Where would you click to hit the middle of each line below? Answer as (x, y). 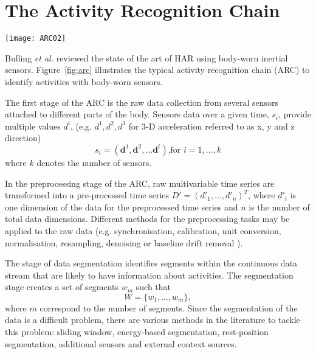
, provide (295, 114)
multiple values (33, 126)
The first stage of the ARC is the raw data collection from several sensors (142, 102)
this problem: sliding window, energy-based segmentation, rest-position (137, 332)
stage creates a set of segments (62, 287)
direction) (23, 138)
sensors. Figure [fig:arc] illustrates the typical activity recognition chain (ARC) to (157, 70)
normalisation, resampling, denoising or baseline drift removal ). (124, 242)
